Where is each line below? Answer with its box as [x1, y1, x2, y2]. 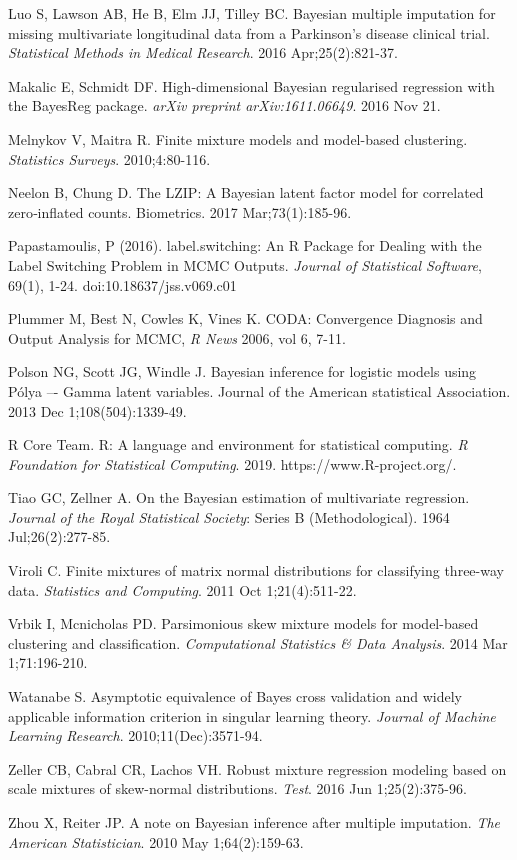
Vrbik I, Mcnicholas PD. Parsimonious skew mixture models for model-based [8, 613, 479, 634]
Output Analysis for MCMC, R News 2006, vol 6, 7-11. [8, 327, 346, 348]
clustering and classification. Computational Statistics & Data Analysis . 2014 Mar [8, 632, 508, 653]
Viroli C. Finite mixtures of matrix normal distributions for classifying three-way [8, 560, 504, 581]
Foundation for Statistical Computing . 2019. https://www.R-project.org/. [8, 453, 457, 474]
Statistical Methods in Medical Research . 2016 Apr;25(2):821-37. [8, 42, 398, 63]
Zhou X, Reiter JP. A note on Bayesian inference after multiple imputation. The [8, 812, 501, 832]
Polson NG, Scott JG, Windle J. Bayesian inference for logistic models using [8, 361, 477, 382]
